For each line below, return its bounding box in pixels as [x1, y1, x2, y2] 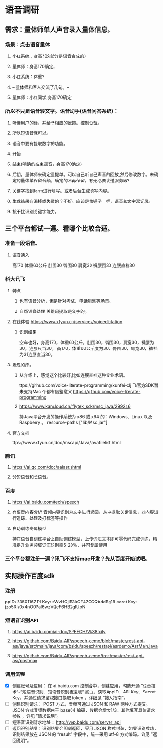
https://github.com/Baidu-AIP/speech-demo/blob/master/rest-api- [12, 638, 145, 644]
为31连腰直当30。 [19, 351, 55, 358]
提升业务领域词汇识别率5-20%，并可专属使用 [16, 542, 108, 547]
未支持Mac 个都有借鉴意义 [19, 389, 72, 395]
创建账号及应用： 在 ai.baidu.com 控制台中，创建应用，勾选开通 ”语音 [12, 682, 152, 689]
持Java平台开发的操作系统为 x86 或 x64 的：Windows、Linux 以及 [19, 414, 152, 420]
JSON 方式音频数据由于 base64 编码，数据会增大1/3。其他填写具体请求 [12, 707, 156, 713]
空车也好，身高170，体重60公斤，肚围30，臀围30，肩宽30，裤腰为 [19, 339, 154, 346]
